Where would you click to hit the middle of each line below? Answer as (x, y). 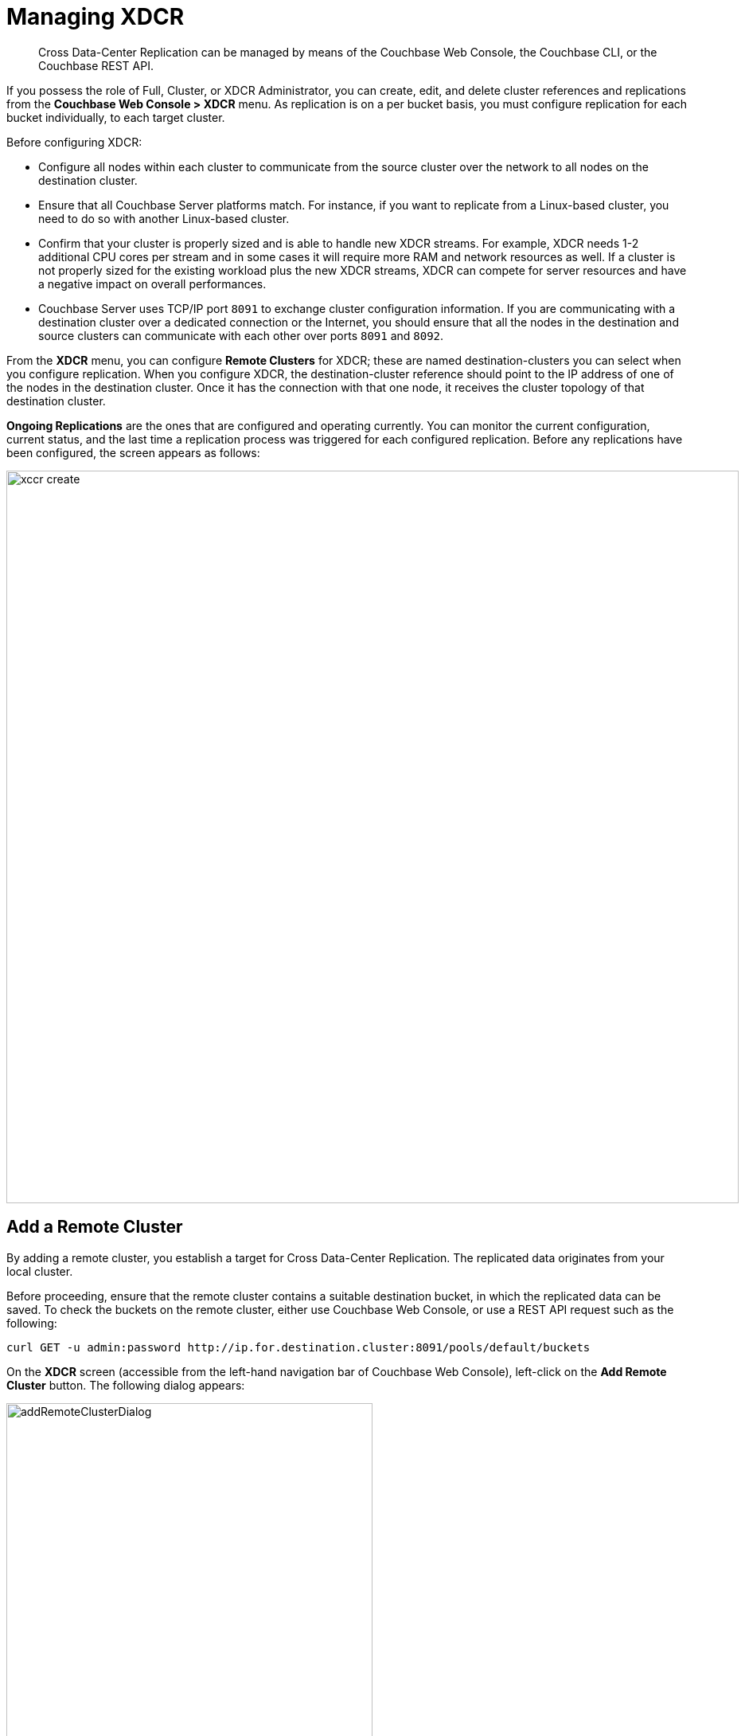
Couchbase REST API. (96, 65)
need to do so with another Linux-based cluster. (164, 218)
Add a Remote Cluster (95, 1227)
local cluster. (40, 1271)
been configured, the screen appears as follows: (133, 452)
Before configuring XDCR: (74, 142)
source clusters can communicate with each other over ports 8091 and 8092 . (241, 335)
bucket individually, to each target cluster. (116, 117)
